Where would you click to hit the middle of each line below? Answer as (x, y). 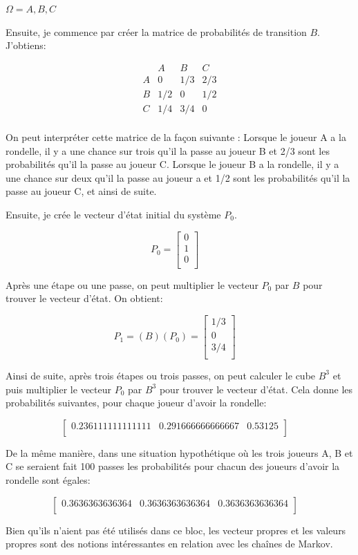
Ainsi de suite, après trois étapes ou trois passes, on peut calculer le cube (161, 375)
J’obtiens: (26, 45)
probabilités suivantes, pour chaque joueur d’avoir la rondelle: (136, 403)
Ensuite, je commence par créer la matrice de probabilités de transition (156, 31)
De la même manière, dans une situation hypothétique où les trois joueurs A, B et (179, 452)
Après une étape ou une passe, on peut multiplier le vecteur (132, 284)
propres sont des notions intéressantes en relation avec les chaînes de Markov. (169, 544)
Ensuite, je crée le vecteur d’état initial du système (113, 214)
